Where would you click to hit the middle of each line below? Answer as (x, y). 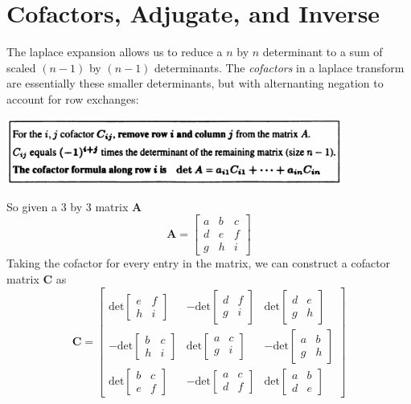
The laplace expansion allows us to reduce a (115, 52)
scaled (21, 67)
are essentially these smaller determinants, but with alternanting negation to (195, 83)
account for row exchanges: (73, 98)
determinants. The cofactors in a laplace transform (279, 67)
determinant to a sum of (323, 52)
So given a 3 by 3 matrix (68, 206)
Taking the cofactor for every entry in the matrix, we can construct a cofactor (199, 263)
